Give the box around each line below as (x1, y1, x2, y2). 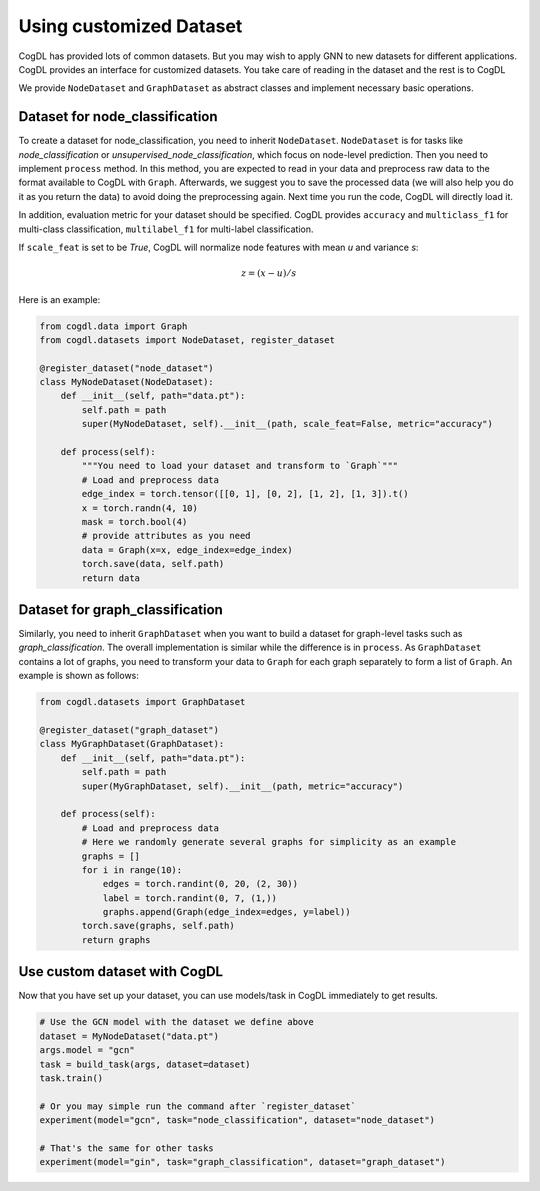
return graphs (81, 934, 151, 945)
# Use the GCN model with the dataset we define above (39, 1016, 314, 1028)
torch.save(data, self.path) (81, 558, 225, 570)
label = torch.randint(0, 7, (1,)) (102, 892, 277, 904)
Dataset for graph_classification (18, 601, 224, 618)
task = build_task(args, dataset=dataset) (39, 1058, 251, 1070)
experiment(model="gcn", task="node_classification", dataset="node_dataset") (39, 1115, 435, 1126)
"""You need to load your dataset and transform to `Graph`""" (81, 460, 399, 472)
